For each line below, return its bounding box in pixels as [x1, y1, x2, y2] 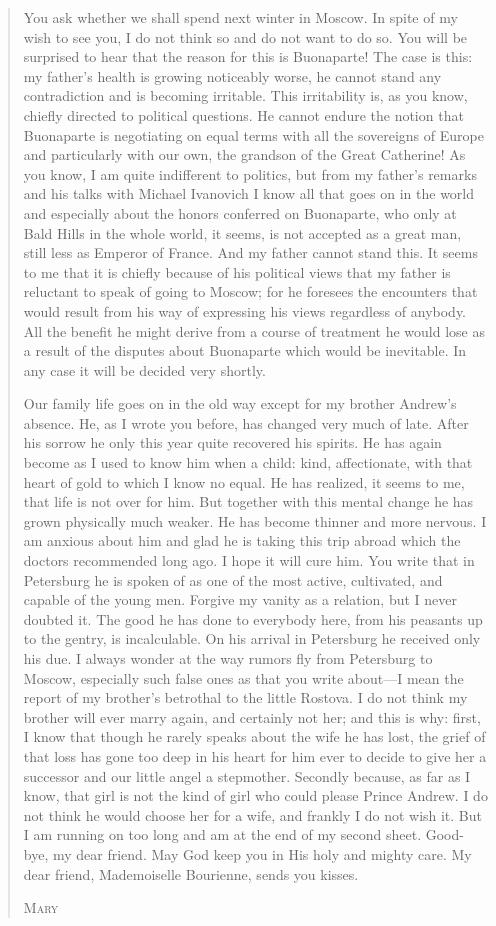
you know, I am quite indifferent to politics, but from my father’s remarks [23, 163, 477, 184]
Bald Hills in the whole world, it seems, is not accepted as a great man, [23, 222, 462, 243]
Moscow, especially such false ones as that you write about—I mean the [23, 667, 464, 688]
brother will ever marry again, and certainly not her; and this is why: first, [23, 706, 481, 727]
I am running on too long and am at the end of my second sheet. [23, 824, 422, 845]
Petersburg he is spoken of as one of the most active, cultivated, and [23, 569, 443, 590]
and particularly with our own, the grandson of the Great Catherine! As [23, 144, 466, 165]
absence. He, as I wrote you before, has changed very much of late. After [23, 412, 469, 433]
